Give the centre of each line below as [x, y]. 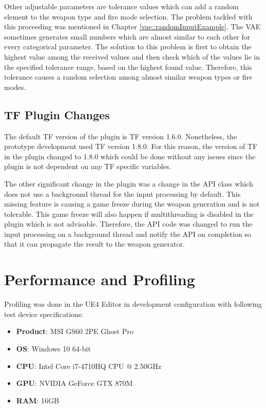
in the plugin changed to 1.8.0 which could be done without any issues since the [130, 156]
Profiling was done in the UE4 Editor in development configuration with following [133, 304]
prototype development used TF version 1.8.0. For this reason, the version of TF [131, 146]
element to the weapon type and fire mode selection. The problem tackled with [128, 16]
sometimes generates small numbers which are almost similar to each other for [127, 36]
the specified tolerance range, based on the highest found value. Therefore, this [128, 67]
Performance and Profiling [100, 279]
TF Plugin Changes [57, 114]
